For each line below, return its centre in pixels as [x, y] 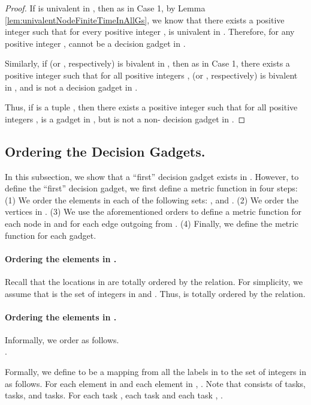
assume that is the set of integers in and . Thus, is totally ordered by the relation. [155, 293]
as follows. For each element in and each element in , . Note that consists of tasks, [155, 383]
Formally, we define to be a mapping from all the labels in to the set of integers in [155, 372]
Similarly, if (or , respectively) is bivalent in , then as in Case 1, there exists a [147, 63]
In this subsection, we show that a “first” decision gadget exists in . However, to [152, 176]
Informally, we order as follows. [62, 339]
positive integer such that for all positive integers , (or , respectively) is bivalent [151, 75]
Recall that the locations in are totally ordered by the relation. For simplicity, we [154, 281]
